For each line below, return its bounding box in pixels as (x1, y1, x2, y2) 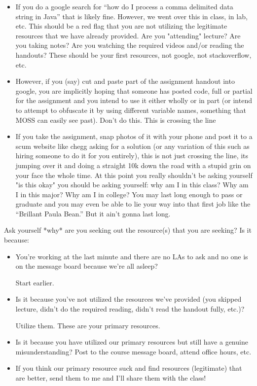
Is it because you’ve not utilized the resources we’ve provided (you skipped (15, 294, 242, 304)
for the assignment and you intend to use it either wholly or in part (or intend (15, 95, 252, 105)
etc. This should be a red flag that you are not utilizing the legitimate (15, 21, 227, 31)
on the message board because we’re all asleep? (15, 261, 158, 271)
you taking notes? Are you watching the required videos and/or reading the (15, 40, 244, 50)
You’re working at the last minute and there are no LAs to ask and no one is (15, 251, 248, 261)
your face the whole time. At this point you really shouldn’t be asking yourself (15, 170, 253, 180)
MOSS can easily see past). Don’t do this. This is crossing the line (15, 114, 216, 125)
